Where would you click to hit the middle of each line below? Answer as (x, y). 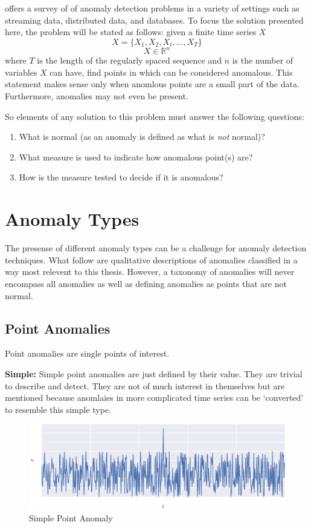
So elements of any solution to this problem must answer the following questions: (155, 116)
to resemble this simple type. (58, 409)
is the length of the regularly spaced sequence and (129, 60)
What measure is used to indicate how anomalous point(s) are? (136, 157)
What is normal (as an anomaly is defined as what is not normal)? (142, 137)
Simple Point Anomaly (71, 518)
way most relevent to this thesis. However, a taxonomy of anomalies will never (150, 272)
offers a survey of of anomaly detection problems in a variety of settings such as (152, 8)
